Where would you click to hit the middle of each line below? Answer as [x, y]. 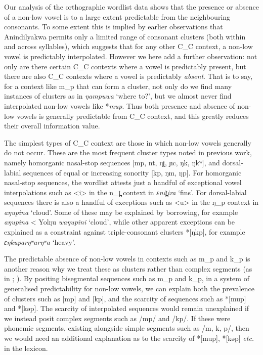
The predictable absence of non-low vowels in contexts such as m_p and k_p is [127, 259]
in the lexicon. [26, 348]
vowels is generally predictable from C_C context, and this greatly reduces [133, 116]
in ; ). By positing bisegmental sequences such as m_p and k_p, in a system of [127, 278]
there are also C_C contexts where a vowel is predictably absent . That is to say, [128, 76]
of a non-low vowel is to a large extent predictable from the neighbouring [117, 16]
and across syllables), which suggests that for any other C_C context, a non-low [128, 46]
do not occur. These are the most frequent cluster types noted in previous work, [128, 152]
